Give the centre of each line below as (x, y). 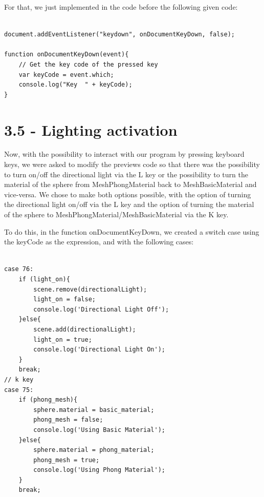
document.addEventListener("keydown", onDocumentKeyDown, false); (120, 35)
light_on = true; (63, 339)
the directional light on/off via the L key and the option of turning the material (129, 204)
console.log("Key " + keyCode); (75, 85)
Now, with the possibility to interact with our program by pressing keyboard (124, 154)
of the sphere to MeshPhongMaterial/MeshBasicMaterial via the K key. (116, 214)
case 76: (19, 269)
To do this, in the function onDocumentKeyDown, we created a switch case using (132, 231)
